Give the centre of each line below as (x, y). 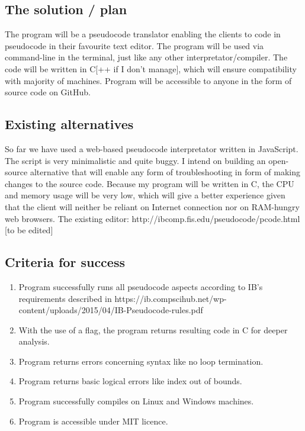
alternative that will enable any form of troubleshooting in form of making (165, 172)
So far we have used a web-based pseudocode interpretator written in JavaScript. (152, 148)
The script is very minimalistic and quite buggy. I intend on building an (135, 160)
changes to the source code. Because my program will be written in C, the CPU (150, 183)
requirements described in (65, 298)
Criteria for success (65, 262)
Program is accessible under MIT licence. (93, 421)
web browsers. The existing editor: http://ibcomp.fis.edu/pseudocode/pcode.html (152, 218)
